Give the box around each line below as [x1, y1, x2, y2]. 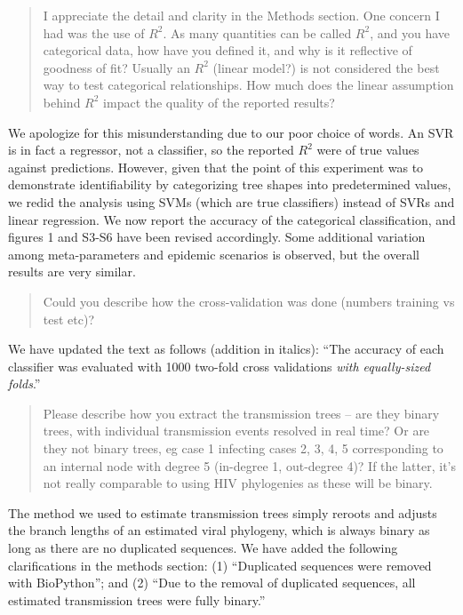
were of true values [316, 140, 419, 159]
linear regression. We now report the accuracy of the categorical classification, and [8, 210, 456, 228]
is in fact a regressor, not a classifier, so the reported [8, 140, 294, 159]
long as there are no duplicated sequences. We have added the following [8, 539, 398, 557]
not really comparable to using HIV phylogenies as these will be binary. [43, 474, 433, 492]
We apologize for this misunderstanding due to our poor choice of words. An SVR [8, 123, 454, 141]
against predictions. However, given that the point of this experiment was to [8, 157, 424, 176]
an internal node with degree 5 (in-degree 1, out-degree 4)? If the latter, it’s [43, 456, 456, 475]
